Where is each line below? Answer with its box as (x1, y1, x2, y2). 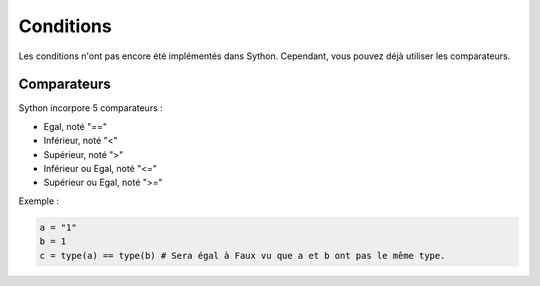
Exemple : (18, 195, 60, 207)
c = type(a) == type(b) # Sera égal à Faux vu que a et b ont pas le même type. (39, 250, 446, 261)
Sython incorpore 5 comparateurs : (18, 102, 164, 114)
